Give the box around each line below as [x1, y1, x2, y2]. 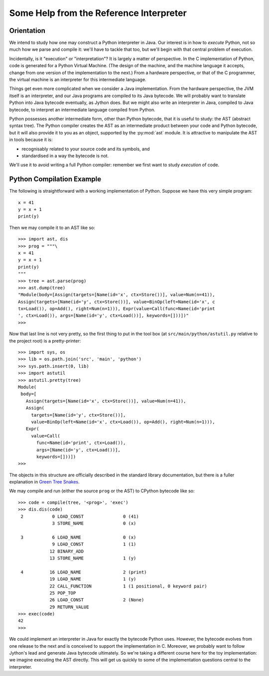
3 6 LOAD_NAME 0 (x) [20, 534, 136, 540]
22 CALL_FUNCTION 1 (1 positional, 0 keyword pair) [49, 583, 207, 589]
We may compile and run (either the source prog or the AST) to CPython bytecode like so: [9, 488, 195, 494]
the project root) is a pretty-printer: [9, 338, 81, 343]
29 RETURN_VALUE [49, 604, 89, 610]
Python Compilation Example [9, 175, 102, 184]
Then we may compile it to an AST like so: [9, 225, 96, 230]
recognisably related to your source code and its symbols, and [21, 146, 150, 152]
